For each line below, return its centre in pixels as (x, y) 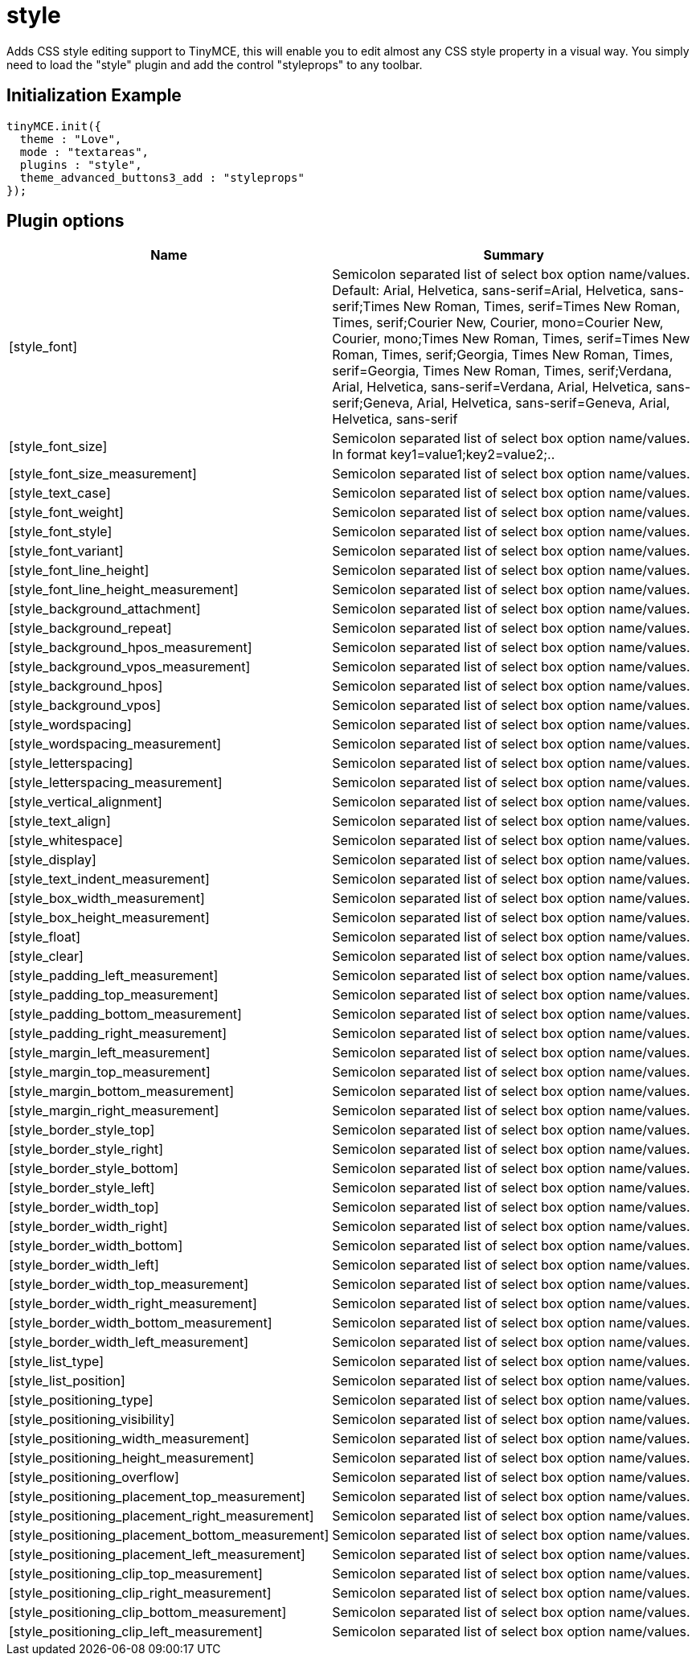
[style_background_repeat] (90, 628)
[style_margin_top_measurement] (110, 1072)
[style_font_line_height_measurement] (124, 590)
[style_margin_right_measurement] (114, 1111)
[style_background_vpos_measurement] (130, 667)
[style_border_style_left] (82, 1188)
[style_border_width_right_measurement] (133, 1304)
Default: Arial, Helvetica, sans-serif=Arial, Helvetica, (489, 291)
